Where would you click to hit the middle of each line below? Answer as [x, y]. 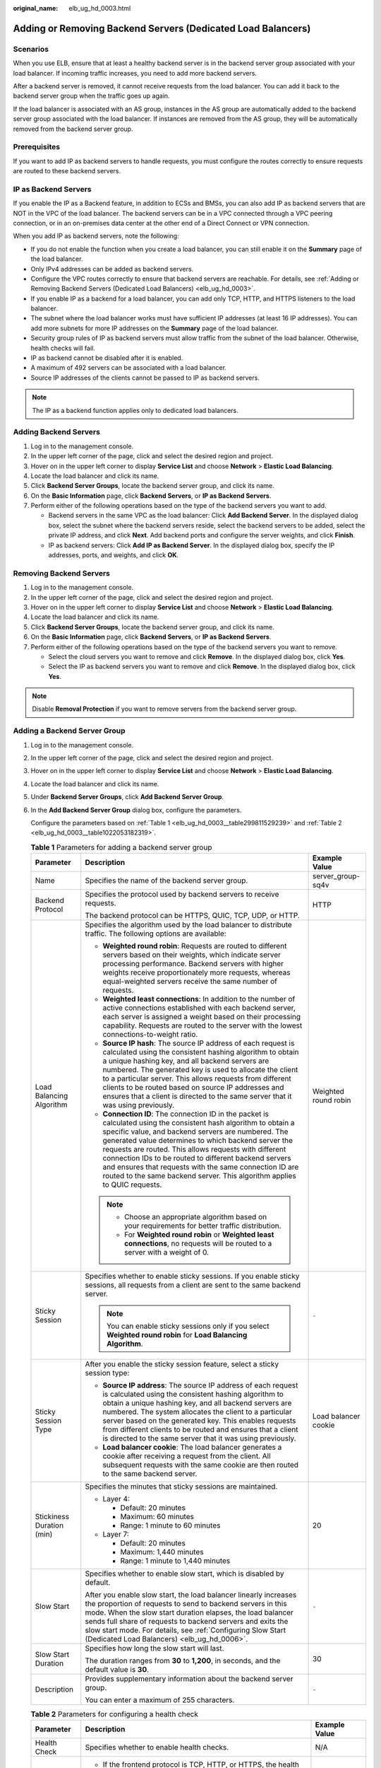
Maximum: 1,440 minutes [162, 1552]
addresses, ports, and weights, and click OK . [114, 555]
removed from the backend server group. [73, 129]
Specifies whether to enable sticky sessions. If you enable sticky [192, 1276]
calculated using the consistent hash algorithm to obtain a [199, 1123]
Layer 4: [116, 1499]
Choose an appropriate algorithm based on [195, 1217]
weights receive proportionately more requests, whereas [196, 972]
